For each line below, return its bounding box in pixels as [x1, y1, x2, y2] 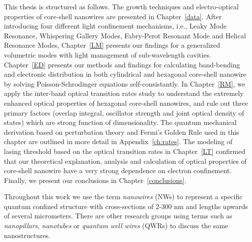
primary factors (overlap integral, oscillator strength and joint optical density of [4, 107, 244, 118]
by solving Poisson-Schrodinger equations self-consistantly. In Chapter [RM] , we [4, 78, 246, 89]
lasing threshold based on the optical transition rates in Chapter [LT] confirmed [4, 146, 246, 156]
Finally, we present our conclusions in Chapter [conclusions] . [4, 175, 187, 185]
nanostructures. [4, 230, 51, 240]
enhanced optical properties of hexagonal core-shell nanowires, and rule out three [4, 97, 248, 108]
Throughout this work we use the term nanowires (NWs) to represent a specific [4, 191, 243, 202]
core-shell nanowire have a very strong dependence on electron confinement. [4, 165, 232, 176]
